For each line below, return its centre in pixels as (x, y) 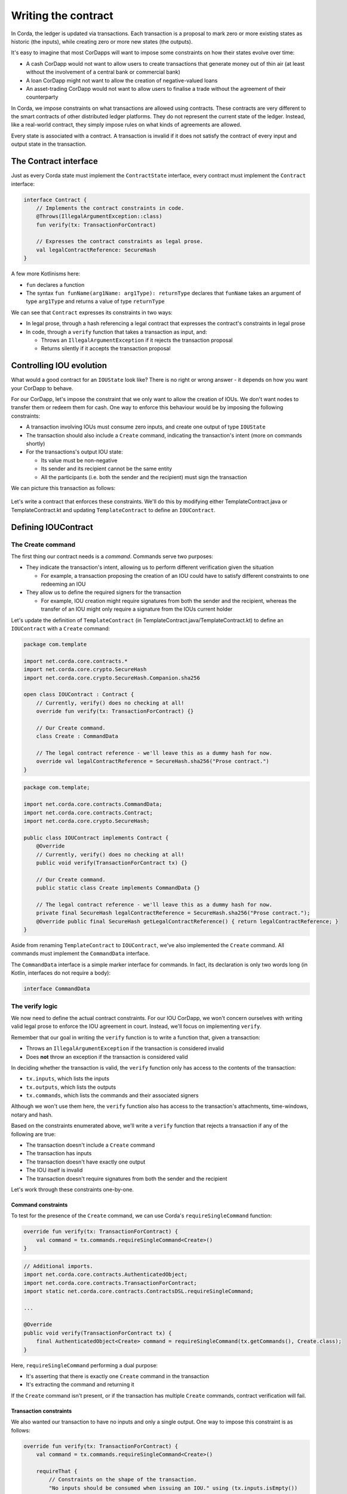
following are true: (33, 1134)
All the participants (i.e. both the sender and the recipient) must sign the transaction (144, 477)
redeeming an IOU (63, 584)
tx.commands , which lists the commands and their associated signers (113, 1095)
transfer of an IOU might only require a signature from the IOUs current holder (137, 609)
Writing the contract (62, 16)
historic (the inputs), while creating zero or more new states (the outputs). (102, 41)
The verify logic (34, 1006)
